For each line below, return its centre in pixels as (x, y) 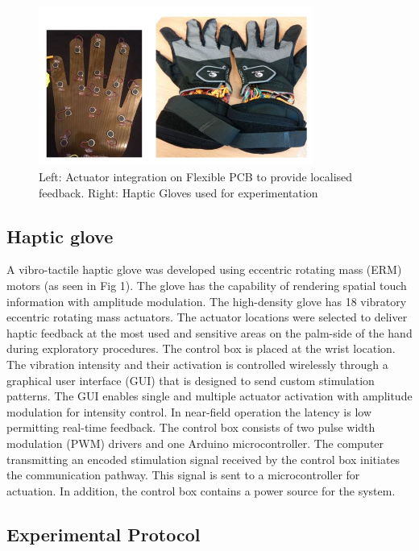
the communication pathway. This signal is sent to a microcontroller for (183, 475)
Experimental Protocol (104, 534)
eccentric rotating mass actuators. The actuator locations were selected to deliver (207, 317)
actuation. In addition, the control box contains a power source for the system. (201, 490)
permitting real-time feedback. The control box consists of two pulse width (191, 427)
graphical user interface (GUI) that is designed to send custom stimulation (191, 380)
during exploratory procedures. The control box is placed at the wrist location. (201, 348)
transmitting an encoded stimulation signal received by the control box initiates (203, 459)
